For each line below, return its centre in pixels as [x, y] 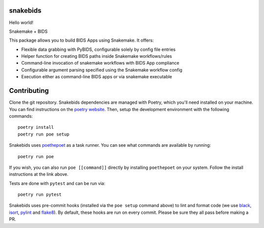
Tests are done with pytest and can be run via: [57, 183]
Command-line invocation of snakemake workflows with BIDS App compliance [100, 63]
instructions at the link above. [39, 174]
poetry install [36, 127]
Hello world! [21, 23]
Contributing [29, 91]
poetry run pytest [40, 195]
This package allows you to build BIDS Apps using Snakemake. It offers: [81, 40]
